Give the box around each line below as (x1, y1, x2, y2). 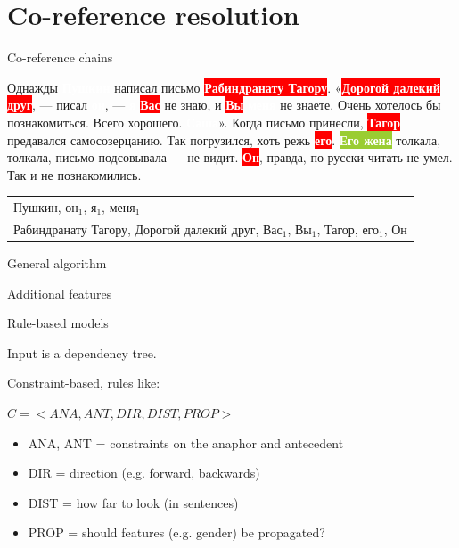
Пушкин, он (13, 198, 78, 217)
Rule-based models (7, 314, 109, 332)
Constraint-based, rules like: (7, 373, 160, 392)
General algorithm (7, 253, 107, 272)
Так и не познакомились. (7, 165, 142, 184)
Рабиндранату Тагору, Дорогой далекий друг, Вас (13, 219, 283, 238)
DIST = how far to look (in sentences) (28, 493, 239, 511)
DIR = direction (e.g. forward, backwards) (28, 463, 260, 482)
